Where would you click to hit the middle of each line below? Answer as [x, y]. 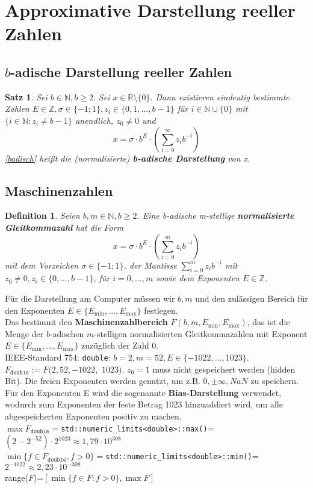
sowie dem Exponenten [198, 278]
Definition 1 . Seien [42, 215]
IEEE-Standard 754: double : [58, 357]
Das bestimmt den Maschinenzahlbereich [86, 322]
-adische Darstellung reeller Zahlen [121, 71]
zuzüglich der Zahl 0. [120, 345]
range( [17, 477]
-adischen [67, 333]
